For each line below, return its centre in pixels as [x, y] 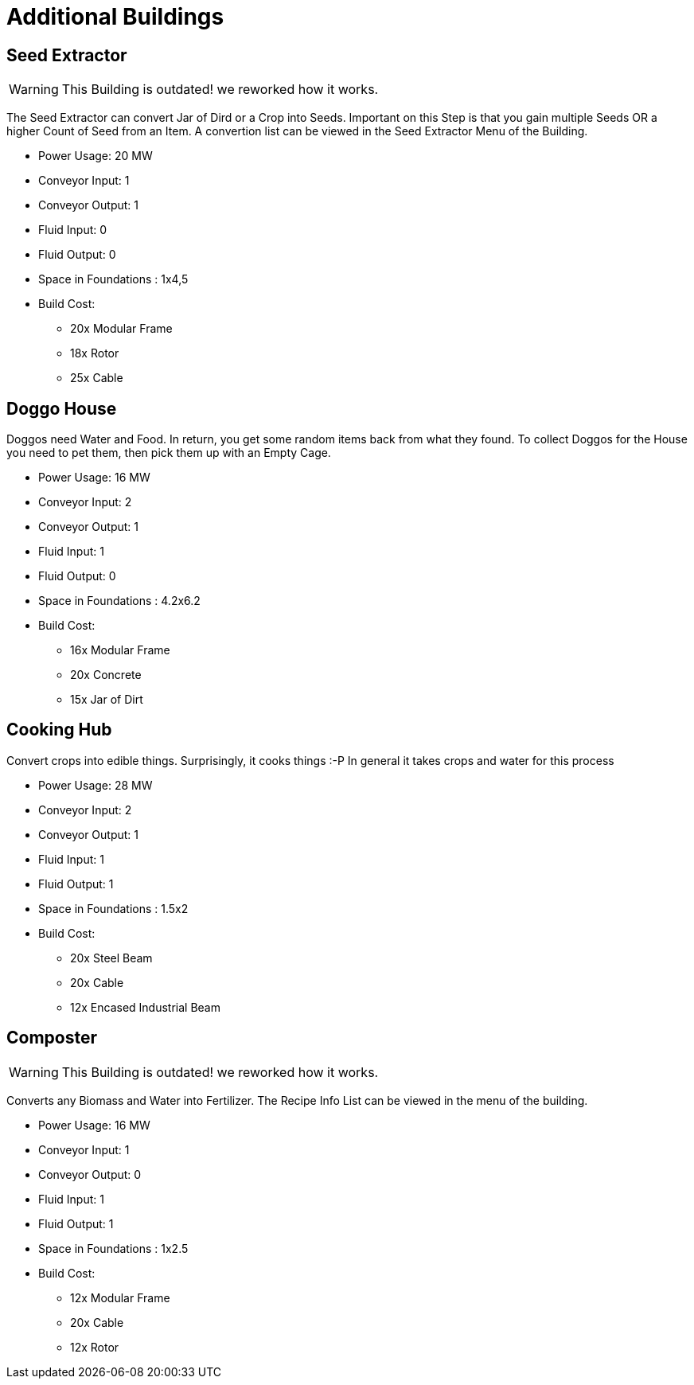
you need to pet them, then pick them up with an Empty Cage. [169, 453]
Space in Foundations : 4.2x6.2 [119, 601]
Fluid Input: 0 [73, 230]
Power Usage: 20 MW [96, 156]
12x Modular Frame [120, 1297]
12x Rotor [95, 1347]
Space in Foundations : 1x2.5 [113, 1248]
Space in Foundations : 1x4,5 [113, 279]
